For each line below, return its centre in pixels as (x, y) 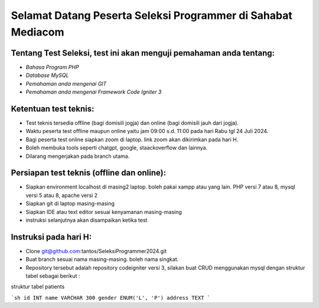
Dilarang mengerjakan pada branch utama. (78, 156)
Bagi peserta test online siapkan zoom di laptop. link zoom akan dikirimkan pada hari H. (132, 140)
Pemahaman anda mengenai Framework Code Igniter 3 (94, 92)
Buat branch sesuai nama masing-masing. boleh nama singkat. (102, 260)
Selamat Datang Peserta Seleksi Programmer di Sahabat (152, 15)
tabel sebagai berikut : (53, 276)
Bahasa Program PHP (52, 67)
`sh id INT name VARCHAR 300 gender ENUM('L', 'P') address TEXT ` (111, 298)
